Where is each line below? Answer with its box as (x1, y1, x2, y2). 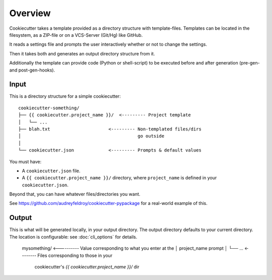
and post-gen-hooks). (9, 67, 55, 73)
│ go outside (18, 133, 165, 139)
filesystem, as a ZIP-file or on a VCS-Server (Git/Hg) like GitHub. (9, 32, 143, 38)
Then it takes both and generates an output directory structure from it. (9, 50, 155, 56)
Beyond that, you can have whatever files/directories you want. (9, 191, 141, 197)
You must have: (9, 159, 42, 165)
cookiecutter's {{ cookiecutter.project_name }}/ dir (34, 263, 140, 269)
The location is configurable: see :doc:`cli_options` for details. (9, 234, 138, 240)
